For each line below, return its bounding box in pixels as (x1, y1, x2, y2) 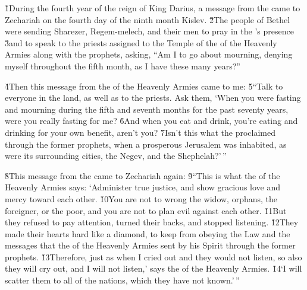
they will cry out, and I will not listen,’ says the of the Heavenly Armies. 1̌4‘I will (5, 262, 302, 275)
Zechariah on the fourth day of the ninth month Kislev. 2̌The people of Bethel (5, 13, 290, 26)
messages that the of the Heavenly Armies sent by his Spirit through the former (5, 239, 296, 251)
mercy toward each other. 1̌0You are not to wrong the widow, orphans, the (5, 192, 278, 205)
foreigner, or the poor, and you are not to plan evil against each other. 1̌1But (5, 204, 287, 216)
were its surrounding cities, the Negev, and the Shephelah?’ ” (5, 149, 227, 162)
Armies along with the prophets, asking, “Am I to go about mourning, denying (5, 48, 293, 60)
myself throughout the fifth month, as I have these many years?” (5, 59, 240, 72)
